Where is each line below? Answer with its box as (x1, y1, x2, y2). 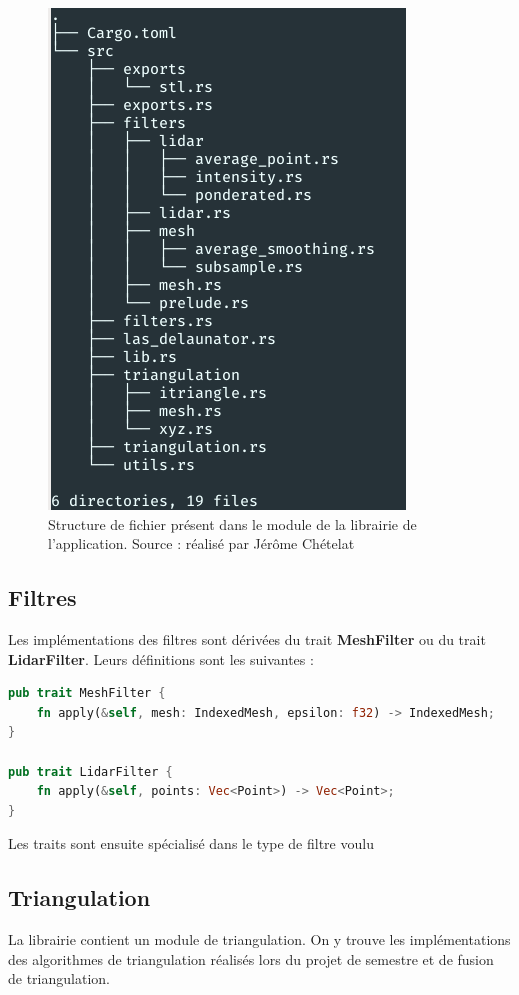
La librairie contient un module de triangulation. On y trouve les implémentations (8, 929, 511, 950)
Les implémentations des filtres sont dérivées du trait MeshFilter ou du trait (8, 628, 486, 649)
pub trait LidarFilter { (8, 764, 173, 779)
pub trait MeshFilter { (8, 686, 166, 701)
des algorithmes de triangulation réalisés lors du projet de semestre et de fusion (8, 948, 494, 969)
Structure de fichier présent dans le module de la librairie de (48, 513, 417, 534)
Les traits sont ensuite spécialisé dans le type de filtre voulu (8, 833, 374, 854)
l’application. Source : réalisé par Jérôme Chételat (48, 533, 355, 554)
